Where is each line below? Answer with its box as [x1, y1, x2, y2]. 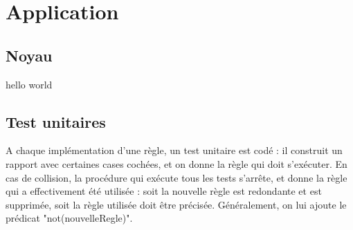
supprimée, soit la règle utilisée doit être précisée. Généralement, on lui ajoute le [6, 197, 347, 211]
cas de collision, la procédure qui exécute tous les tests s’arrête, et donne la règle [6, 170, 347, 184]
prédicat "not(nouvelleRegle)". [6, 211, 133, 225]
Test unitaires [6, 111, 106, 132]
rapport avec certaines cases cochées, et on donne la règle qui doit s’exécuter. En [6, 156, 347, 171]
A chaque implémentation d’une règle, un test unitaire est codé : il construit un [6, 143, 343, 157]
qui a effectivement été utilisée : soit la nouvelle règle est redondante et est [6, 184, 322, 198]
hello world [6, 77, 53, 91]
